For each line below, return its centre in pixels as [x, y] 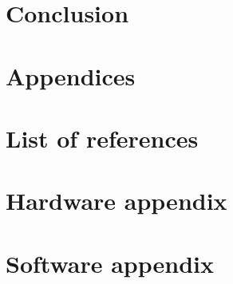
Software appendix [110, 263]
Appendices [71, 75]
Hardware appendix [116, 201]
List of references [102, 138]
